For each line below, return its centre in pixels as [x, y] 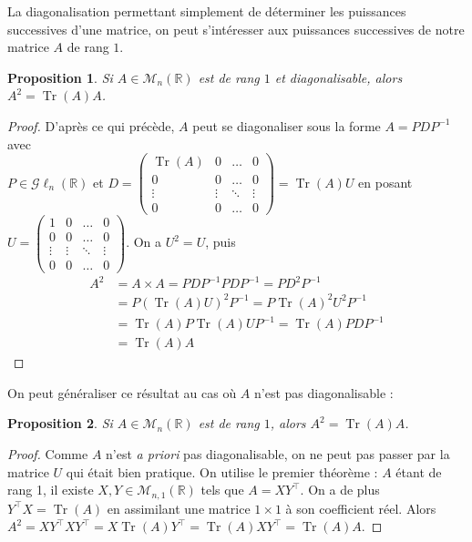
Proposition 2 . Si [60, 423]
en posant [385, 182]
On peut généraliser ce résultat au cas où [122, 392]
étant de [419, 471]
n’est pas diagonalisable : [323, 392]
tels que [222, 490]
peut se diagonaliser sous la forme [287, 125]
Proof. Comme [48, 453]
